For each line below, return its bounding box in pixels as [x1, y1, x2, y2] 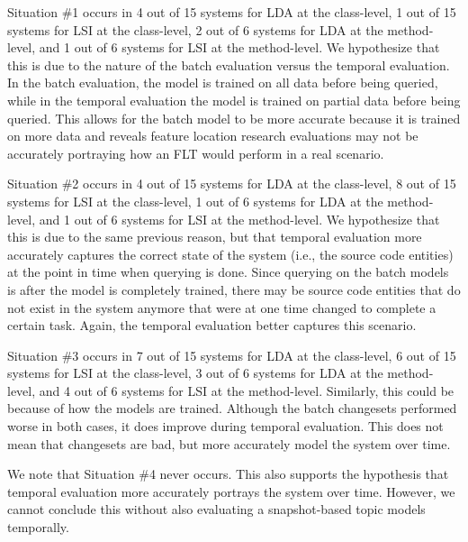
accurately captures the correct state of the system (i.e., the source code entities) [7, 244, 454, 263]
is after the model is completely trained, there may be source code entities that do [7, 280, 461, 299]
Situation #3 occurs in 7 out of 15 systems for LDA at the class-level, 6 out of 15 [7, 345, 456, 364]
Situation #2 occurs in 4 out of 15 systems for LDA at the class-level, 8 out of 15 [7, 174, 456, 193]
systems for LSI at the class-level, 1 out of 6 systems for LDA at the [7, 191, 383, 210]
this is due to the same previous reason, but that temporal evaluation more [7, 227, 422, 246]
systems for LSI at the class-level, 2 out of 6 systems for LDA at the [7, 20, 383, 39]
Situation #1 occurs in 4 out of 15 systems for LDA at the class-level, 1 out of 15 [7, 3, 456, 21]
